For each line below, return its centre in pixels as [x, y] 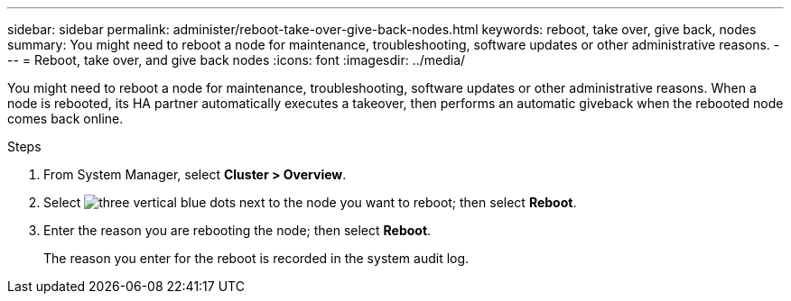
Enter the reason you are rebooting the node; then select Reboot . [237, 230]
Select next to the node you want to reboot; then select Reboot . [310, 202]
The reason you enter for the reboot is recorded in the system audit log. [256, 258]
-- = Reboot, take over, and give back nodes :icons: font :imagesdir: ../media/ [237, 60]
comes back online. [65, 119]
